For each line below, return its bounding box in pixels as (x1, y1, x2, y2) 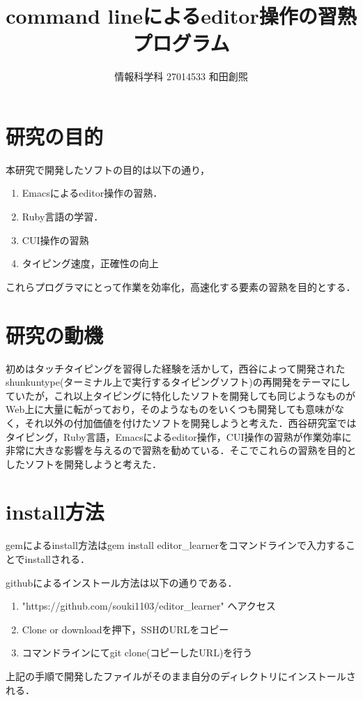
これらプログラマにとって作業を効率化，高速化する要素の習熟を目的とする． (6, 279, 356, 294)
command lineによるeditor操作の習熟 (6, 1, 357, 30)
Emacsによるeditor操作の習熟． (22, 186, 163, 200)
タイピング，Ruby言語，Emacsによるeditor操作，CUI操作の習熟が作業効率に (6, 429, 352, 444)
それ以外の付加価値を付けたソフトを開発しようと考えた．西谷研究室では (24, 415, 357, 430)
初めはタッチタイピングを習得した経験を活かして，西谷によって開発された (6, 361, 346, 375)
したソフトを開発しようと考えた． (6, 456, 162, 471)
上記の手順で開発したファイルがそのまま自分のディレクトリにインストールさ (6, 668, 356, 683)
